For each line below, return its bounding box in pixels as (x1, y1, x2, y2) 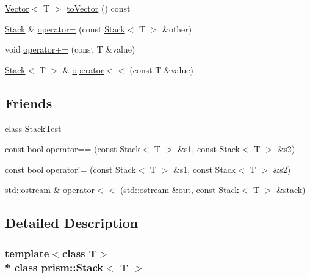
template (5, 245, 49, 260)
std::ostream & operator (5, 183, 95, 196)
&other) (162, 22, 192, 35)
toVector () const (67, 2, 131, 14)
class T (62, 245, 97, 260)
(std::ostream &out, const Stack (120, 183, 239, 196)
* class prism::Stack (5, 259, 104, 274)
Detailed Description (5, 213, 139, 232)
